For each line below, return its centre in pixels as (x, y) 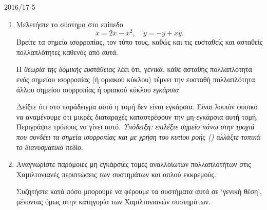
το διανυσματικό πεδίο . (50, 147)
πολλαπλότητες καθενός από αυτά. (67, 52)
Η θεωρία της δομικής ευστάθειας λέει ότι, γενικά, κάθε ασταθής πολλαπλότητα (134, 69)
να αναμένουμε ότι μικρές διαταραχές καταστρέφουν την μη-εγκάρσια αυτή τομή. (137, 116)
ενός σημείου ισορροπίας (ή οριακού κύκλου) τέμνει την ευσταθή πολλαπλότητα (136, 79)
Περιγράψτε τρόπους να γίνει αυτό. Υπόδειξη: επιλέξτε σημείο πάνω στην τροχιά (135, 127)
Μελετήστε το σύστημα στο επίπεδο (70, 24)
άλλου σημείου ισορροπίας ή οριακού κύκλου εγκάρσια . (99, 89)
